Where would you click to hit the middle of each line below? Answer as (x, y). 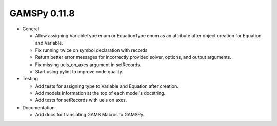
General (31, 29)
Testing (30, 79)
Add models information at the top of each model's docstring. (100, 93)
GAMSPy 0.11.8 (42, 13)
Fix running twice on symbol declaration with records (91, 50)
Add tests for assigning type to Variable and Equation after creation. (107, 86)
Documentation (38, 107)
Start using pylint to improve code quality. (79, 71)
